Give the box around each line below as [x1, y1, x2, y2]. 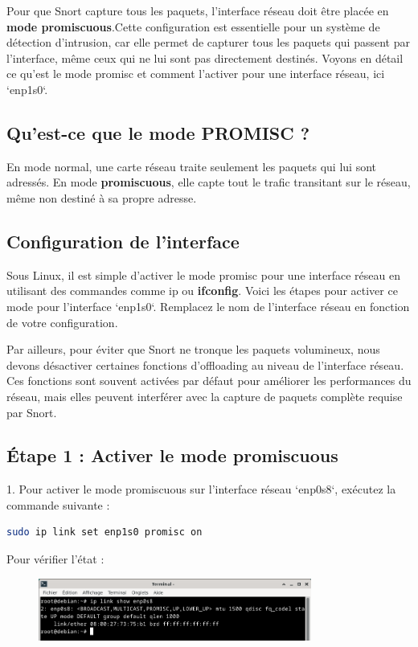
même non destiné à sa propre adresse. [6, 189, 197, 206]
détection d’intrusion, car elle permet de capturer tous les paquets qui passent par [6, 34, 410, 51]
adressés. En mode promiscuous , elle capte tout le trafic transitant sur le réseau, [6, 174, 411, 190]
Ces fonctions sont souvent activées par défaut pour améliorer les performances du [6, 372, 412, 389]
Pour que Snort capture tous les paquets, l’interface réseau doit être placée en [6, 2, 389, 18]
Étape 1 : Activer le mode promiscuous [6, 443, 338, 468]
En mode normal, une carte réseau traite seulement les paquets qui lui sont [6, 158, 376, 174]
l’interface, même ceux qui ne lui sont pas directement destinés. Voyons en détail [6, 49, 404, 66]
